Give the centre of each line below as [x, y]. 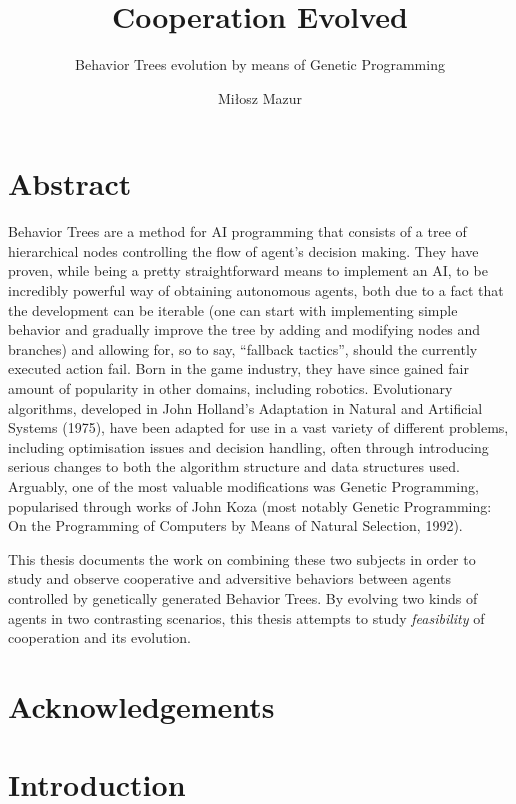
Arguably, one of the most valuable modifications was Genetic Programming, [243, 485]
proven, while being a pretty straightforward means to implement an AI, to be [248, 270]
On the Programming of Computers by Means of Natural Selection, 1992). [235, 525]
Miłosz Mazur [260, 97]
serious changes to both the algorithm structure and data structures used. [234, 466]
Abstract [70, 183]
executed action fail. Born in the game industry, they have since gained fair [238, 368]
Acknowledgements [141, 705]
